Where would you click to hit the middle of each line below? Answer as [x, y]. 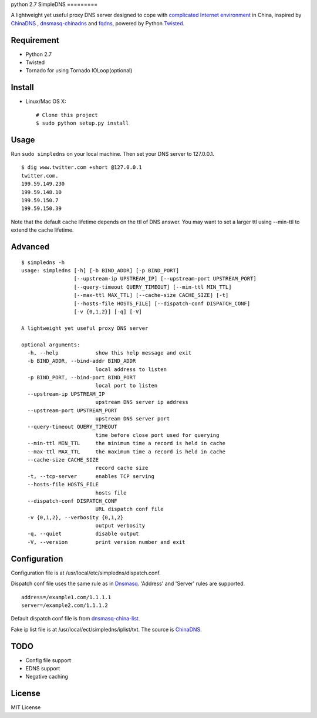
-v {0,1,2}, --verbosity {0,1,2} [75, 517]
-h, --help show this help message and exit [109, 353]
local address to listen [131, 369]
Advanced [30, 247]
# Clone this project [67, 115]
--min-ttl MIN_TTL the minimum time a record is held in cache [127, 443]
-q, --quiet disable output [83, 534]
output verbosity [120, 526]
